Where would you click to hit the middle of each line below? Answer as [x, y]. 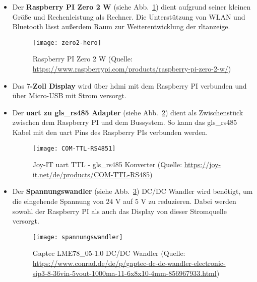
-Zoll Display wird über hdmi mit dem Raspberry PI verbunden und [138, 85]
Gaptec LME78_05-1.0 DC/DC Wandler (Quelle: [109, 253]
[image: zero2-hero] [67, 43]
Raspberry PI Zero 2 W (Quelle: [82, 59]
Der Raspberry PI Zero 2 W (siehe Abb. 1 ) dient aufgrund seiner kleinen [132, 7]
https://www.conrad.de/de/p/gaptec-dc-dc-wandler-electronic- [129, 263]
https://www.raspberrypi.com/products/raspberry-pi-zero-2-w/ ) [132, 69]
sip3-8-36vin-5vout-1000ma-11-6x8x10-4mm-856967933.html [124, 273]
